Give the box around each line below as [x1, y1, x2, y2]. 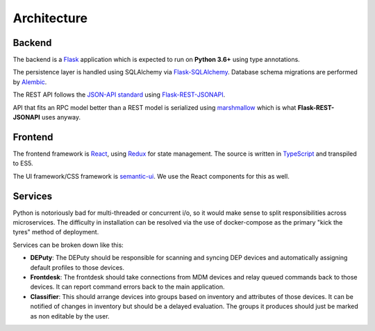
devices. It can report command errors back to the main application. [30, 282, 225, 291]
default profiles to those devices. [30, 263, 125, 271]
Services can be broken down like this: [12, 241, 124, 249]
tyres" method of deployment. [12, 228, 99, 236]
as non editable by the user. [30, 312, 110, 320]
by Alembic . [12, 77, 47, 86]
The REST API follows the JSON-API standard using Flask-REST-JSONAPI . [12, 90, 226, 99]
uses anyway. [42, 113, 81, 122]
